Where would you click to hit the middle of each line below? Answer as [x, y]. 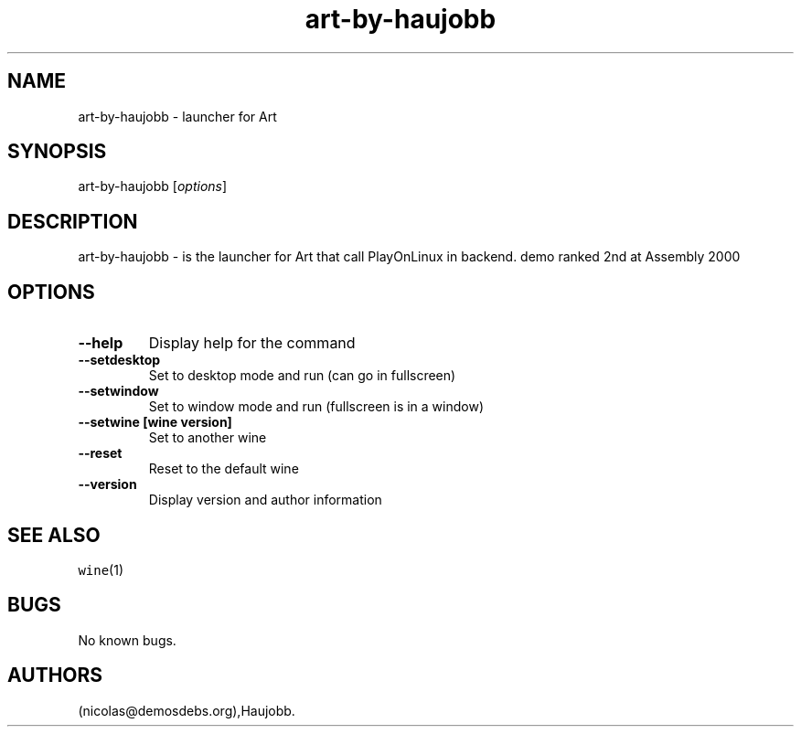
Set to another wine [208, 438]
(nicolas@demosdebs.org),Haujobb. [187, 710]
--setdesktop [119, 360]
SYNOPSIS [57, 152]
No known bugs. [127, 640]
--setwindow [118, 391]
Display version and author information [265, 500]
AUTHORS [55, 675]
